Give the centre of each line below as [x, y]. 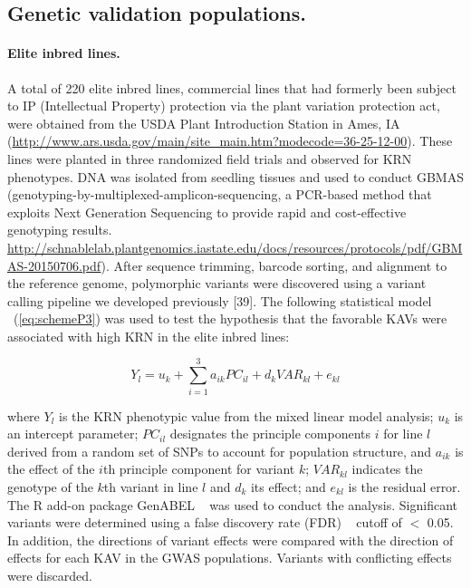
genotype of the [50, 486]
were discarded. [50, 575]
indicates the [387, 469]
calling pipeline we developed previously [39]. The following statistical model [220, 300]
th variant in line [151, 486]
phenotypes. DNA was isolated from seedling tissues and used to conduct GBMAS [235, 176]
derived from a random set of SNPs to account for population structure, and [220, 451]
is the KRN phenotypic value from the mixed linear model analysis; [246, 415]
